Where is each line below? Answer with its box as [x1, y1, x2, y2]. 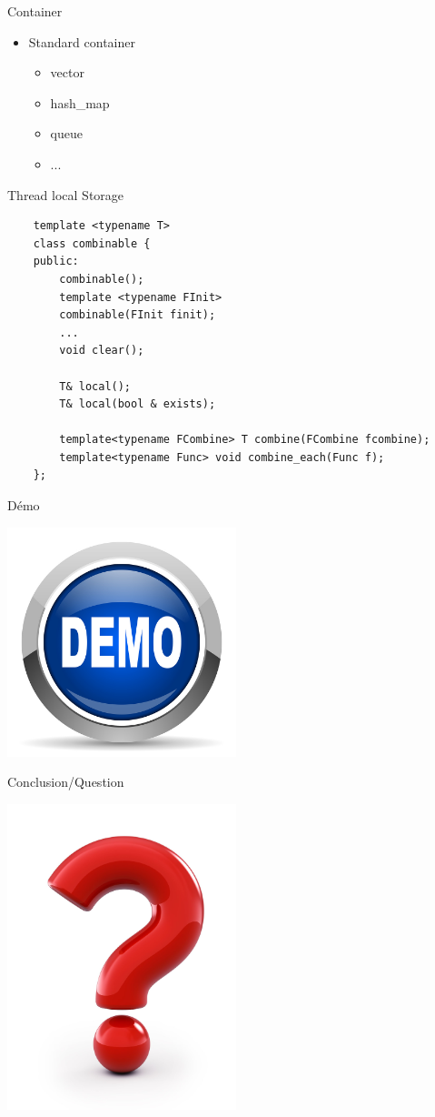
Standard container [28, 32, 135, 51]
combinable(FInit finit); [59, 308, 216, 322]
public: [33, 255, 79, 268]
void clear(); [59, 344, 144, 357]
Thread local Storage [7, 185, 124, 204]
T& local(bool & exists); [59, 397, 216, 411]
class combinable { [33, 236, 151, 250]
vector [50, 63, 84, 82]
